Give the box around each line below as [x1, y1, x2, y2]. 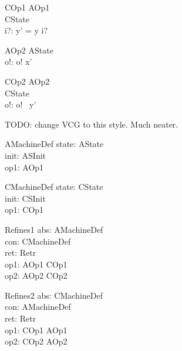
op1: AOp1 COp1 [5, 258, 68, 270]
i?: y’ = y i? [5, 24, 48, 36]
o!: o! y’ [5, 98, 36, 111]
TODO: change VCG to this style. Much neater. [5, 118, 178, 130]
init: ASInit [5, 149, 46, 161]
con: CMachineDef [5, 235, 71, 247]
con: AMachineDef [5, 300, 71, 313]
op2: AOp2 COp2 [5, 269, 68, 282]
